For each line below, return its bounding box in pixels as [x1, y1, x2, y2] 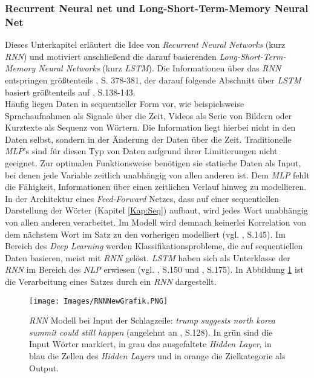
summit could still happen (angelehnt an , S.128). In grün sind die [29, 325, 273, 338]
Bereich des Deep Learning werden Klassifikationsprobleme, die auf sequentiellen [5, 240, 303, 252]
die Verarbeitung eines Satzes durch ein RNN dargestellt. [5, 275, 217, 288]
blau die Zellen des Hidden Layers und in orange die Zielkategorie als [29, 350, 286, 362]
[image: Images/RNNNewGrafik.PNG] [29, 296, 168, 305]
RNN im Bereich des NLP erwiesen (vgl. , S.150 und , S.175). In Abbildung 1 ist [5, 263, 304, 276]
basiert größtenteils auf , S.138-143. [5, 85, 136, 98]
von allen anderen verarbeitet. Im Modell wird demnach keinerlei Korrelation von [5, 216, 307, 229]
